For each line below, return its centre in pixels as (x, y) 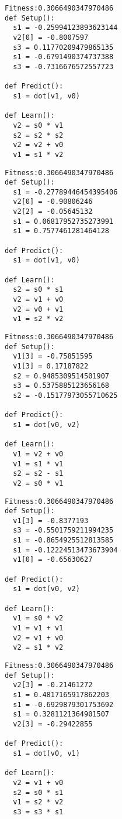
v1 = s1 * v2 (38, 154)
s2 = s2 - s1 (38, 474)
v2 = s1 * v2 (38, 648)
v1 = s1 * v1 (38, 464)
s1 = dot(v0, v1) (46, 753)
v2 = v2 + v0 (38, 145)
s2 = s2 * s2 (38, 135)
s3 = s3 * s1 (38, 812)
